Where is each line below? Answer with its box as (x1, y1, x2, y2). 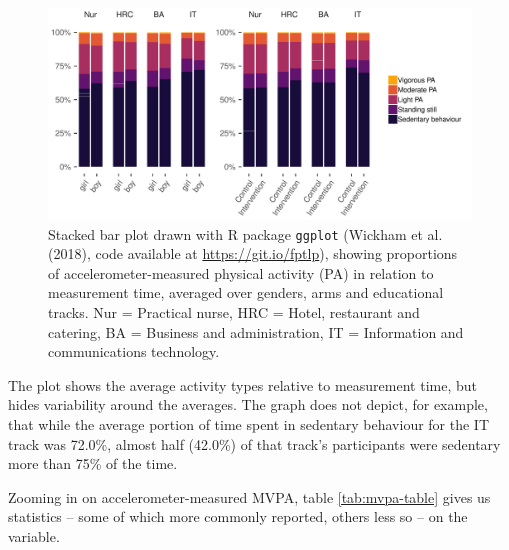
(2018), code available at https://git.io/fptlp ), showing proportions (48, 243, 458, 264)
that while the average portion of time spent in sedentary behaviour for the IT (8, 414, 490, 434)
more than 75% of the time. (8, 453, 178, 474)
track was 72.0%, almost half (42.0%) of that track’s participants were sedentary (8, 433, 501, 454)
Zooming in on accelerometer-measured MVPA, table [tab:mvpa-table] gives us (8, 486, 491, 507)
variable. (8, 525, 60, 546)
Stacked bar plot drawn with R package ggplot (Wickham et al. (48, 223, 443, 244)
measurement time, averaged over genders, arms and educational (48, 282, 444, 303)
